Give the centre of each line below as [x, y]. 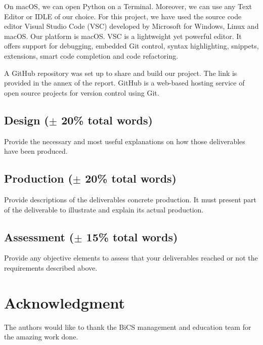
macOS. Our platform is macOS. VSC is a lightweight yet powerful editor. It [123, 36]
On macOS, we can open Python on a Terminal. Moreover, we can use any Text [128, 6]
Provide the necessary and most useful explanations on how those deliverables [125, 141]
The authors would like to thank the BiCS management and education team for [128, 327]
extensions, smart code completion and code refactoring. [91, 55]
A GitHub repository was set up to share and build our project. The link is [121, 73]
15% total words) [132, 236]
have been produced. [36, 151]
